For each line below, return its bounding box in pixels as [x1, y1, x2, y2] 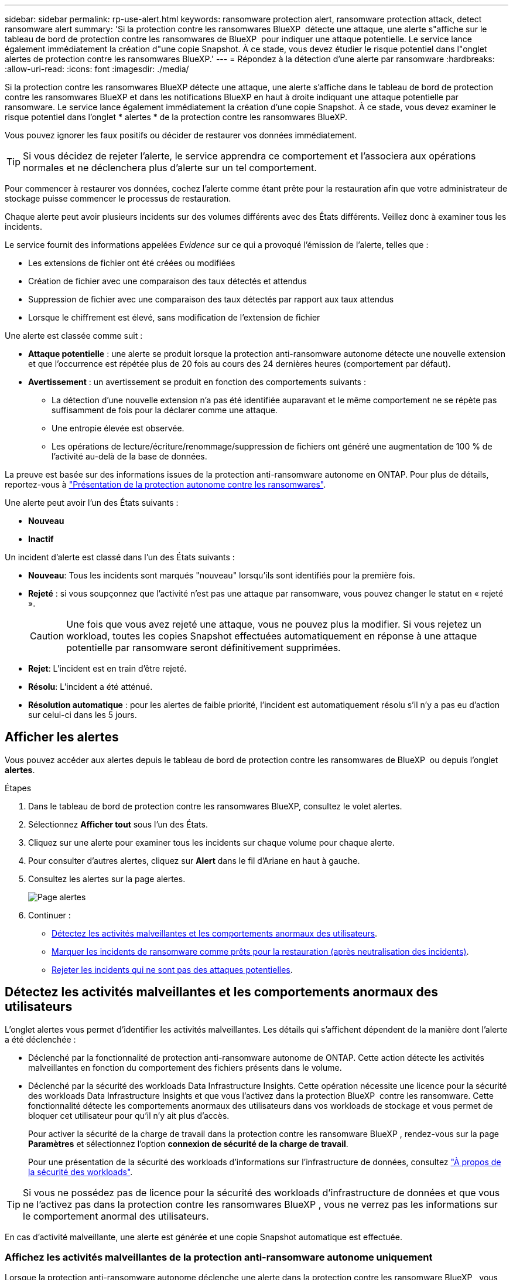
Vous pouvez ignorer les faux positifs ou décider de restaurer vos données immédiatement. [5, 130, 357, 140]
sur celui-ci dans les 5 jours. [28, 710, 137, 720]
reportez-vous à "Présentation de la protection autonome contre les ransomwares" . [5, 479, 326, 489]
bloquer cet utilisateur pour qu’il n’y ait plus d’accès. [28, 1110, 230, 1121]
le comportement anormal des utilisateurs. [23, 1210, 209, 1222]
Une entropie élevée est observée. [52, 423, 184, 433]
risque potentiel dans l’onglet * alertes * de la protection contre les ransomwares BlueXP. [5, 112, 347, 122]
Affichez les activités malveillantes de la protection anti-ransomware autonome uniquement [5, 1251, 433, 1264]
